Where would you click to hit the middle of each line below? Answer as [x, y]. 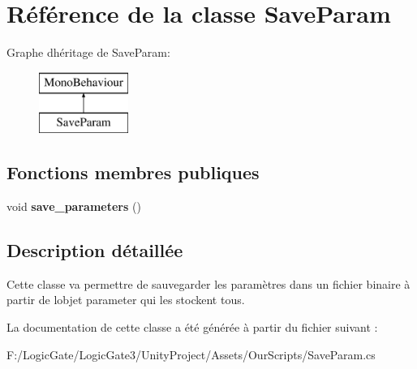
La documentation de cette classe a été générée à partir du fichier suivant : [192, 327]
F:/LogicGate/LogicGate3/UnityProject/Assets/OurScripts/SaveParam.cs [191, 354]
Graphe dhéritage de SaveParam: [88, 52]
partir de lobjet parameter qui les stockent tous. [126, 300]
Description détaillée [95, 250]
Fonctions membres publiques [133, 172]
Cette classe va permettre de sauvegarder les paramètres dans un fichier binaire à [208, 283]
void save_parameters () [74, 206]
